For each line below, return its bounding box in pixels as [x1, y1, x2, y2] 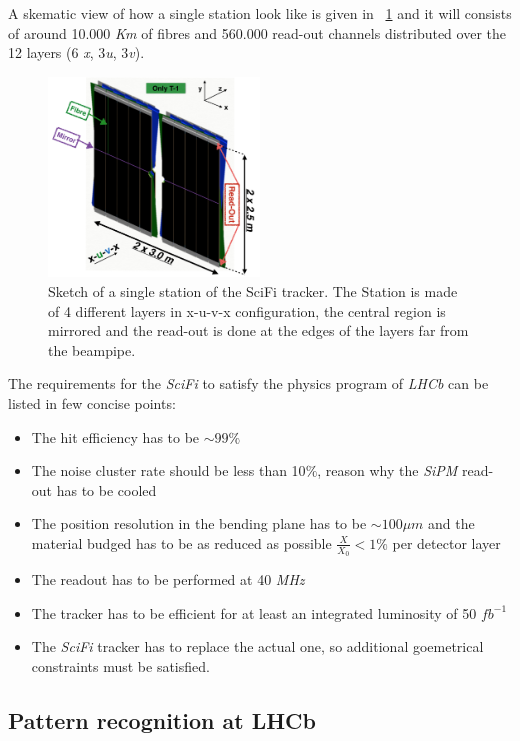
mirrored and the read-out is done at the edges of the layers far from [48, 320, 469, 341]
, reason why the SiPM [317, 460, 458, 481]
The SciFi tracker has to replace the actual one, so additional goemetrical [31, 636, 484, 657]
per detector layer [392, 532, 501, 553]
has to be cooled [56, 479, 157, 500]
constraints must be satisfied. [31, 655, 210, 676]
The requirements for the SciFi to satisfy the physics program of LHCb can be [8, 373, 489, 394]
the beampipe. [48, 339, 136, 360]
